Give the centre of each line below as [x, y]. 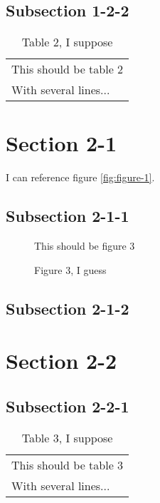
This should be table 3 [68, 464]
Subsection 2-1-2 [68, 308]
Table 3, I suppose [67, 437]
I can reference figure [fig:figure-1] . [80, 177]
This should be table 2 [68, 69]
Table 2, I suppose [67, 42]
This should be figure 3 [85, 246]
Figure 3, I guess [70, 269]
